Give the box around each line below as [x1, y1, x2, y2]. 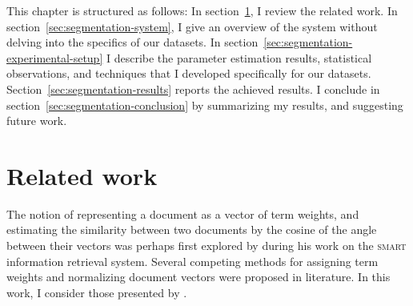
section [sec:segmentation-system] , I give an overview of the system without [6, 18, 378, 34]
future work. [6, 112, 67, 129]
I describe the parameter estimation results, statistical [106, 49, 372, 66]
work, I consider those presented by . [6, 284, 187, 300]
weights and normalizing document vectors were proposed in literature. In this [6, 268, 391, 285]
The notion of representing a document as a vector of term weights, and [6, 205, 359, 222]
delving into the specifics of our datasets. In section [6, 34, 259, 50]
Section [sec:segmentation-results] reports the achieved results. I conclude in [6, 80, 380, 97]
